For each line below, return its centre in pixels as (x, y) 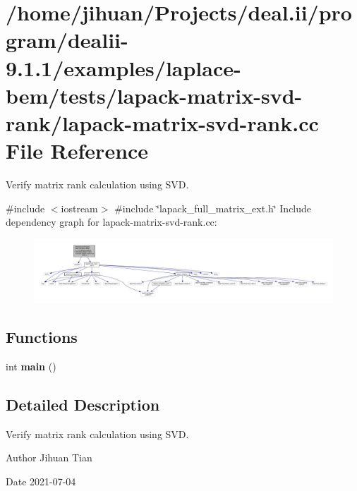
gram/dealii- (67, 40)
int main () (31, 366)
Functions (42, 337)
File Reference (77, 151)
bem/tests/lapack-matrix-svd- (154, 95)
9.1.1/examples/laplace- (123, 67)
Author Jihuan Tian (49, 457)
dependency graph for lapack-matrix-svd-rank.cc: (111, 222)
